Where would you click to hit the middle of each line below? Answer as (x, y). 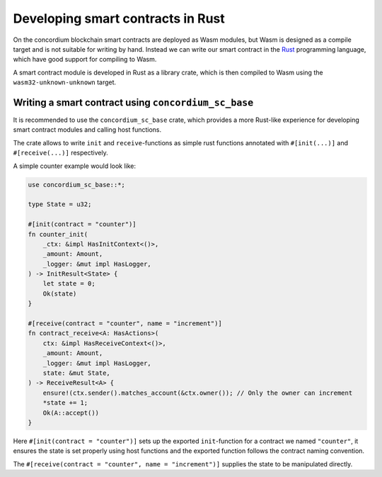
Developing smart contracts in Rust (119, 18)
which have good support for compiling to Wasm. (85, 60)
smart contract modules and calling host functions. (87, 130)
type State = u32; (60, 204)
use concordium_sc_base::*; (76, 185)
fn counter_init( (58, 234)
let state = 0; (69, 284)
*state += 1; (65, 403)
